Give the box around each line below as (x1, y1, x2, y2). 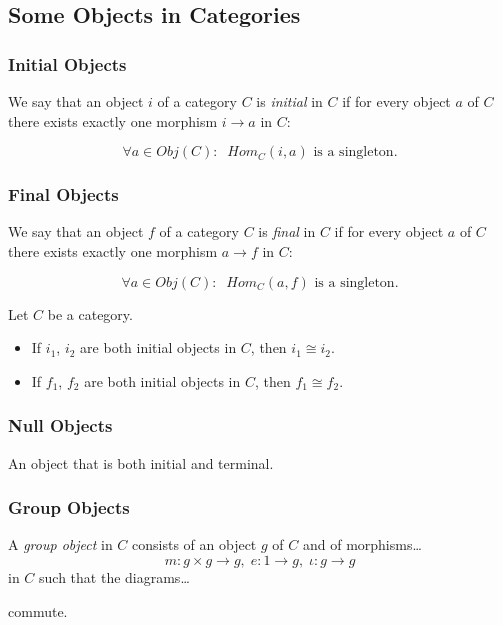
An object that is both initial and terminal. (8, 452, 274, 473)
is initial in (256, 91, 323, 111)
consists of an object (132, 534, 257, 555)
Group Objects (8, 495, 130, 520)
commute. (8, 600, 68, 621)
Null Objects (8, 413, 113, 438)
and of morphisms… (302, 534, 422, 555)
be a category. (47, 303, 133, 324)
